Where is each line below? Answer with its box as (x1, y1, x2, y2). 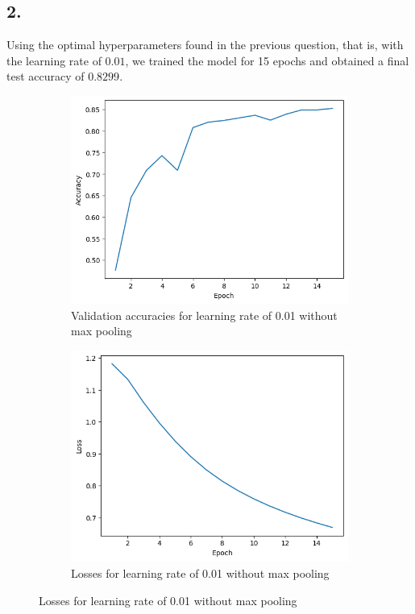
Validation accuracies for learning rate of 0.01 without (71, 306, 338, 323)
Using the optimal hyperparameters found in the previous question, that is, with (6, 36, 404, 53)
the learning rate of (6, 52, 102, 68)
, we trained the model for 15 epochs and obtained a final (125, 52, 409, 68)
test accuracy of (6, 68, 85, 85)
